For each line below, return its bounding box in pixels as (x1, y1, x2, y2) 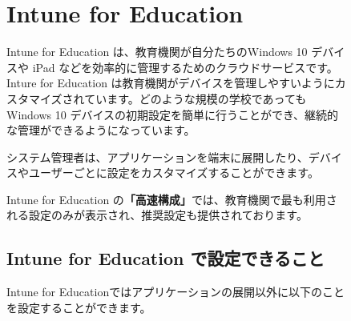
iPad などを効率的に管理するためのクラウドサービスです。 (32, 58, 338, 75)
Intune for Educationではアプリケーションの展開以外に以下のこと (6, 283, 345, 300)
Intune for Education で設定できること (6, 246, 325, 271)
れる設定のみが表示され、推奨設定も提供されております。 (6, 207, 308, 223)
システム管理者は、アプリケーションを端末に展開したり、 (6, 148, 309, 165)
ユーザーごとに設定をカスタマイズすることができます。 (28, 164, 319, 181)
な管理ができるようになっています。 (6, 122, 196, 138)
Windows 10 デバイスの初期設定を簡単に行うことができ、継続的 (6, 106, 339, 122)
